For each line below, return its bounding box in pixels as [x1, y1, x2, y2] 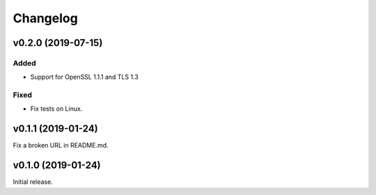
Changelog [13, 10, 78, 26]
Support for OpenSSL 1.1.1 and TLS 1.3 [30, 73, 139, 81]
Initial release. [13, 178, 53, 186]
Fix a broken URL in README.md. [13, 141, 109, 150]
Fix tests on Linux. [30, 104, 83, 113]
